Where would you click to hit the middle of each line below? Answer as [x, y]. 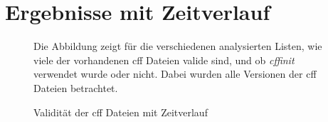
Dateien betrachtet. [76, 87]
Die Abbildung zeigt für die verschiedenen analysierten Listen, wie [178, 46]
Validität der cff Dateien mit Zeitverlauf [121, 112]
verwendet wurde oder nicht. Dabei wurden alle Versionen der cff [175, 74]
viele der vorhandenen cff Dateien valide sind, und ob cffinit [164, 60]
